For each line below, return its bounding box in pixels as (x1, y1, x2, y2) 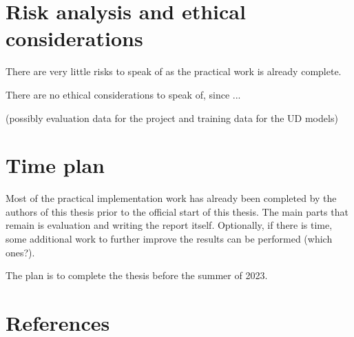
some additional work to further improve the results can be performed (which (6, 232, 333, 245)
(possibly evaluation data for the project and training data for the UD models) (6, 110, 338, 125)
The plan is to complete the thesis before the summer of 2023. (6, 268, 268, 283)
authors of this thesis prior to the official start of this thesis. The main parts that (6, 204, 348, 218)
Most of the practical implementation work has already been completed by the (6, 191, 337, 205)
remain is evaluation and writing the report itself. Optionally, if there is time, (6, 218, 333, 232)
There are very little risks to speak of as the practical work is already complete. (6, 64, 342, 79)
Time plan (6, 151, 105, 179)
